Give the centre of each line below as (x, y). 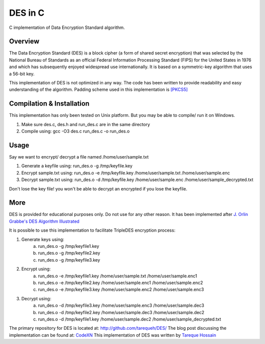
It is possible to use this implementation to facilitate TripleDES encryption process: (92, 230)
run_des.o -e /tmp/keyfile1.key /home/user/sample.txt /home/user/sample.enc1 (118, 276)
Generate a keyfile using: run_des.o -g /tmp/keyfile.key (77, 166)
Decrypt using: (36, 298)
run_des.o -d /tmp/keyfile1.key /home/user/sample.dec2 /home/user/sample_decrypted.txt (130, 319)
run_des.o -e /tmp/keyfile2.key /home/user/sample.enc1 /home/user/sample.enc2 (120, 283)
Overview (24, 41)
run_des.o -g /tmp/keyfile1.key (69, 246)
